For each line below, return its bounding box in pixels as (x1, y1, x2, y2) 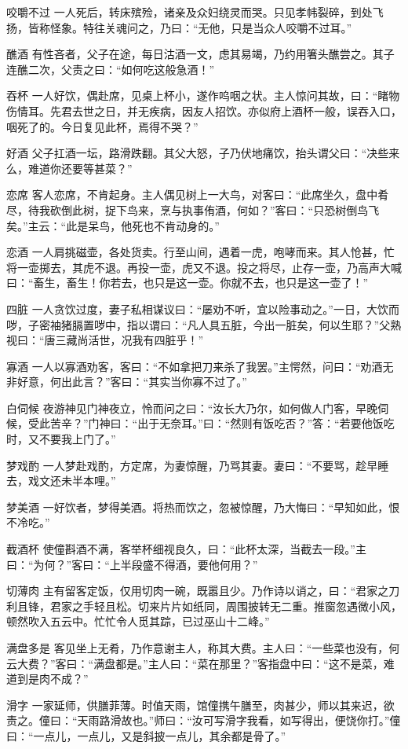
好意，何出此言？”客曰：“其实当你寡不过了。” (16, 373, 247, 390)
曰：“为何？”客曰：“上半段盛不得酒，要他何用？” (6, 556, 258, 572)
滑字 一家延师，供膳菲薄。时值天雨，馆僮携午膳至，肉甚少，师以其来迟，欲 (6, 696, 395, 713)
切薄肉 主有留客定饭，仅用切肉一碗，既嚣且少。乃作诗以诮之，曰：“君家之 (6, 582, 389, 599)
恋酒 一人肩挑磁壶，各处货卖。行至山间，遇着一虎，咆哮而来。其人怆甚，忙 (6, 244, 395, 260)
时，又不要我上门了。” (6, 431, 116, 447)
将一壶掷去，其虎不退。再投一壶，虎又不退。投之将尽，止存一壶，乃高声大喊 (6, 259, 402, 275)
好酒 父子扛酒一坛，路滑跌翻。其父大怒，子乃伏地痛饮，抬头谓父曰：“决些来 (6, 145, 400, 161)
